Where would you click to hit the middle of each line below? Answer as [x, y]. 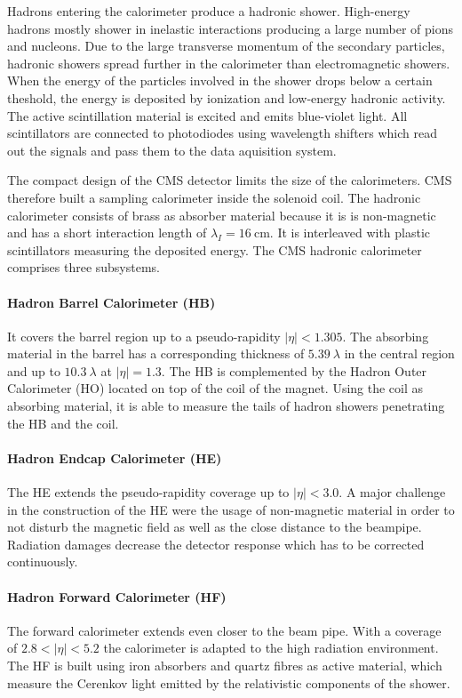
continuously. [43, 562]
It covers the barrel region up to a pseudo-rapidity [144, 336]
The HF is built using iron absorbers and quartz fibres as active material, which [225, 666]
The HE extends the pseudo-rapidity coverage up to [148, 492]
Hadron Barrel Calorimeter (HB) [112, 302]
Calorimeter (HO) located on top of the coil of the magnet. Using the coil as [215, 388]
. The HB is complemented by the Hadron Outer [294, 370]
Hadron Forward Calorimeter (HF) [117, 596]
